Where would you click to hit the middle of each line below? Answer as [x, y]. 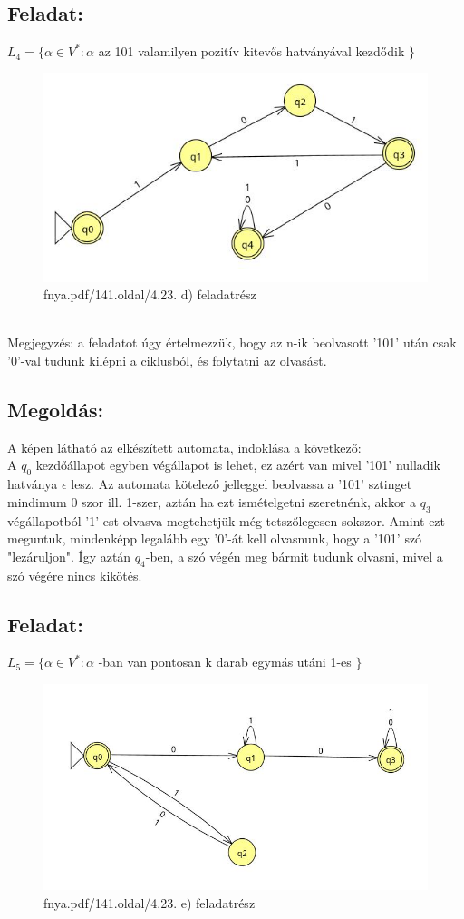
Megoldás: [56, 410]
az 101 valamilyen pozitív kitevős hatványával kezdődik [251, 51]
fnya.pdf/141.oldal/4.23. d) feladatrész [150, 294]
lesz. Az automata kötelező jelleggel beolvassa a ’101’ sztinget [242, 484]
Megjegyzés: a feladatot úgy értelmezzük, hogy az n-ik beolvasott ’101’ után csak [232, 342]
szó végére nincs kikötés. [75, 575]
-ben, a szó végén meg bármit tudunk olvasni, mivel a [294, 556]
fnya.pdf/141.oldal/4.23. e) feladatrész [150, 902]
